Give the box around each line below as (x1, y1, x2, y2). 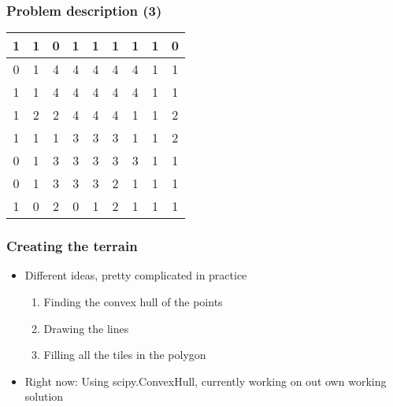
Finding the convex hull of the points (43, 294, 223, 310)
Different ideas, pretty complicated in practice (24, 267, 247, 283)
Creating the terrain (6, 236, 138, 256)
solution (24, 388, 64, 405)
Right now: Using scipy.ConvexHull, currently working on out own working (24, 372, 387, 389)
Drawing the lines (43, 320, 129, 336)
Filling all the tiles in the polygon (43, 346, 206, 363)
